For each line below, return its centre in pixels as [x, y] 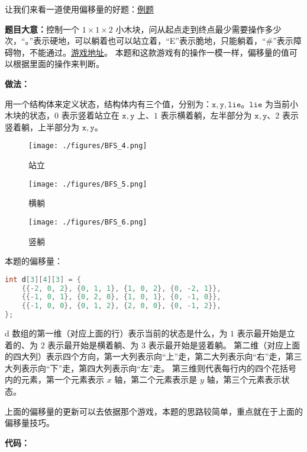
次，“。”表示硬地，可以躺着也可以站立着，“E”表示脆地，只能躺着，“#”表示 [149, 41]
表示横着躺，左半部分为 [206, 115]
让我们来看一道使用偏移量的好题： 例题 [79, 9]
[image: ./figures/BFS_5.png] [88, 184]
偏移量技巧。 [30, 423]
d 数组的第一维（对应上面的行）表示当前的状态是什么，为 [116, 333]
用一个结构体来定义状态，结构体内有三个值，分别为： [108, 103]
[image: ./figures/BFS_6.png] [88, 222]
